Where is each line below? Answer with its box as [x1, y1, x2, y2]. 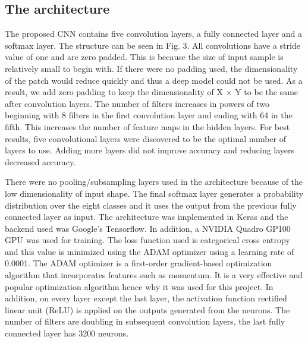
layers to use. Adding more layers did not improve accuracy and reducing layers [5, 144, 295, 156]
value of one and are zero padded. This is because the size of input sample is [5, 51, 284, 63]
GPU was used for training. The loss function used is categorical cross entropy [5, 234, 290, 246]
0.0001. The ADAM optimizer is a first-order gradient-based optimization [5, 257, 272, 269]
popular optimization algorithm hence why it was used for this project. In [5, 280, 274, 292]
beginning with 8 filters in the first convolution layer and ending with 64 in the [5, 109, 293, 121]
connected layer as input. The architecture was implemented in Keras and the [5, 210, 288, 223]
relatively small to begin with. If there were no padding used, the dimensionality [5, 62, 298, 74]
